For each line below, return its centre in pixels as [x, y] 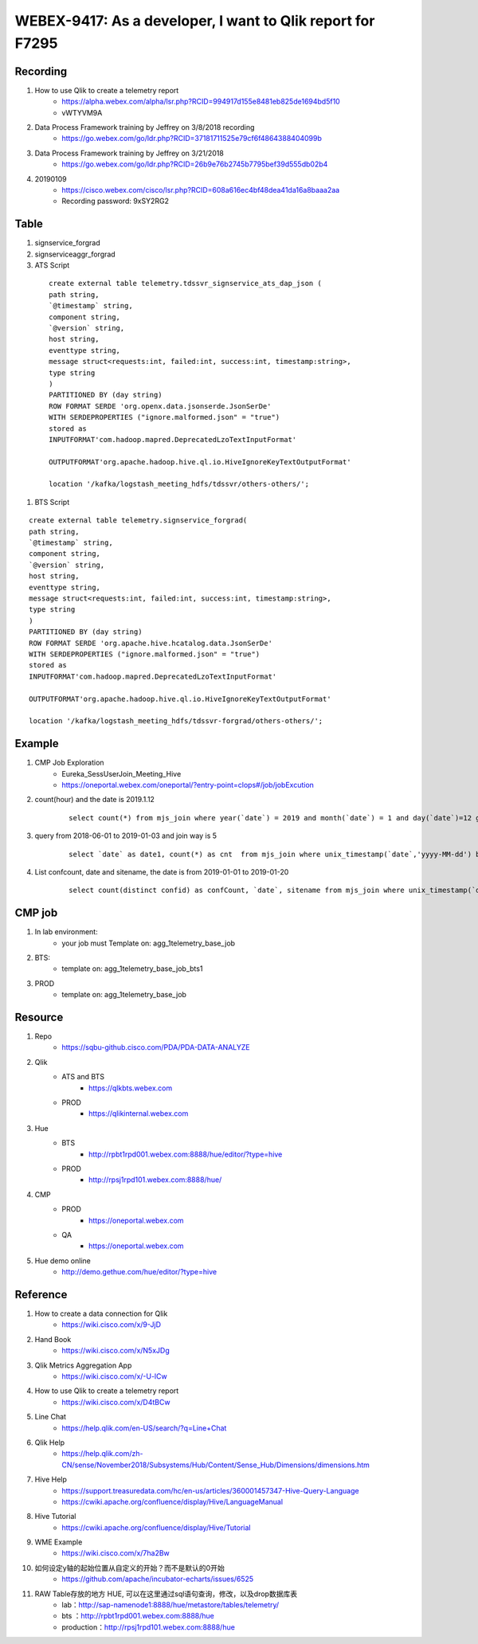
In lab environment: [67, 932]
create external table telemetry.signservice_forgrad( [138, 521]
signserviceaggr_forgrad [75, 254]
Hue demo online [63, 1260]
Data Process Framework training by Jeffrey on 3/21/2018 [129, 153]
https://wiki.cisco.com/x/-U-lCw [114, 1376]
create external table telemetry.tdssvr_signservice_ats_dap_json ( [185, 284]
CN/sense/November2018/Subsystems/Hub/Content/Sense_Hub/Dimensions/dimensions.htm [216, 1465]
